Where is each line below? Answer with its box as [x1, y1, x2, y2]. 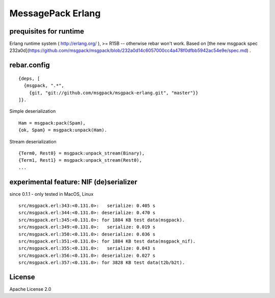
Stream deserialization [9, 138, 57, 144]
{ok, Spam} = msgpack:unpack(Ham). [18, 127, 107, 133]
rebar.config [9, 61, 50, 70]
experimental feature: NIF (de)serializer [9, 177, 137, 186]
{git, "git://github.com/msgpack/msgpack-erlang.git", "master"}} [29, 90, 199, 96]
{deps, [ [18, 75, 40, 81]
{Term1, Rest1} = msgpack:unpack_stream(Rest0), [18, 158, 142, 163]
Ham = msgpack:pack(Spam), [18, 120, 86, 126]
